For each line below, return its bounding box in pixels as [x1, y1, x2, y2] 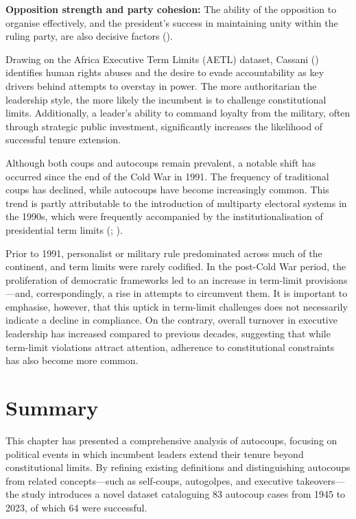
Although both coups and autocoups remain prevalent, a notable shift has [5, 155, 316, 169]
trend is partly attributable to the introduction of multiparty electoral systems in [5, 195, 347, 210]
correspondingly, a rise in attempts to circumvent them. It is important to [36, 286, 348, 300]
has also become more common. [5, 353, 139, 367]
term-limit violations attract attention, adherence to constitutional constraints [5, 339, 335, 354]
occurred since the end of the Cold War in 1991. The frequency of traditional [5, 169, 329, 183]
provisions [305, 272, 348, 287]
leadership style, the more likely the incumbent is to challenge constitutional [5, 92, 327, 106]
